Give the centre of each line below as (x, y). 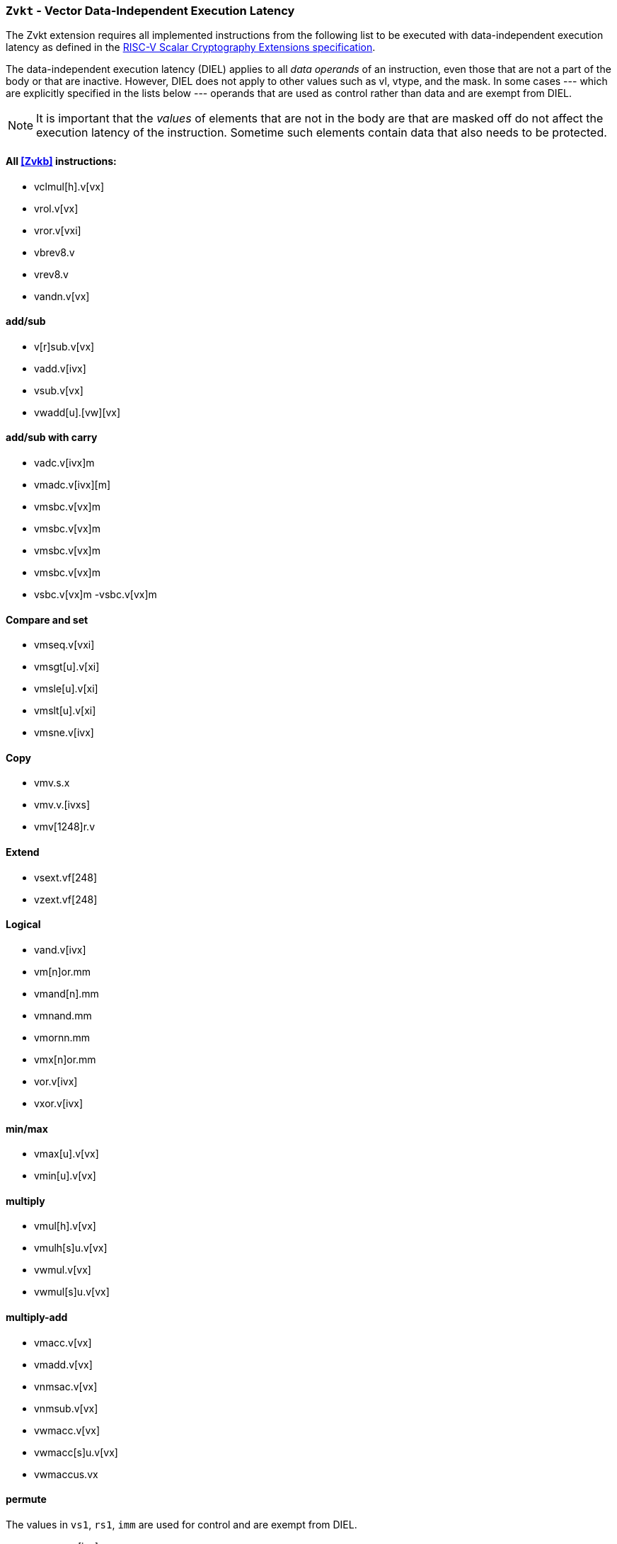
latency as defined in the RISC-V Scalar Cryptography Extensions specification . (191, 47)
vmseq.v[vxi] (64, 645)
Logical (23, 925)
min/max (27, 1128)
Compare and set (47, 619)
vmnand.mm (63, 1015)
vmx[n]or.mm (65, 1059)
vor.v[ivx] (56, 1081)
